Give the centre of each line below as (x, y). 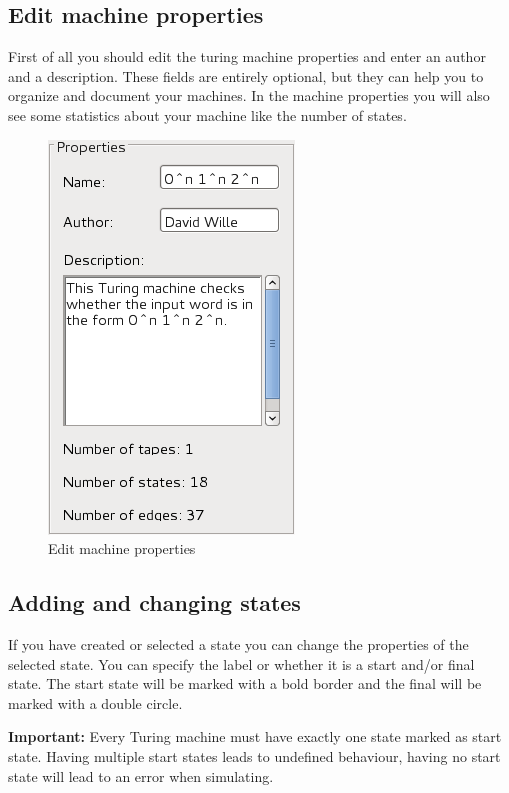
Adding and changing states (154, 602)
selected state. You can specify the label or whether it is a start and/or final (241, 663)
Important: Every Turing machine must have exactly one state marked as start (255, 736)
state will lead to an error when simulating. (141, 775)
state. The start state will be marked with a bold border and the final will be (245, 683)
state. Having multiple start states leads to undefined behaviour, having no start (254, 755)
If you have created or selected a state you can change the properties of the (238, 643)
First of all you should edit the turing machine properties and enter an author (247, 56)
